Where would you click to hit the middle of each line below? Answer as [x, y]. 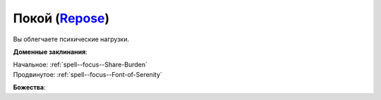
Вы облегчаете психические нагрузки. [71, 39]
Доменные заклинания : [50, 52]
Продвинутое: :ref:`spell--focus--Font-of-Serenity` [87, 74]
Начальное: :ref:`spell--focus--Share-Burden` [80, 65]
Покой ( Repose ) [61, 18]
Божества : [29, 87]
